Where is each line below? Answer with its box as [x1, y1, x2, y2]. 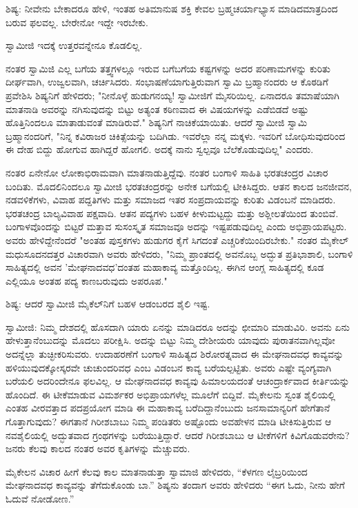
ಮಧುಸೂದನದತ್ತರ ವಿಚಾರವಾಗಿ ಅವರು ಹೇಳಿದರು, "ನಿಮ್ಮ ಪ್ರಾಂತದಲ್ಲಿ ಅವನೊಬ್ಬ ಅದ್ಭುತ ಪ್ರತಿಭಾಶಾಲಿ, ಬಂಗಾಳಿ [6, 246, 353, 261]
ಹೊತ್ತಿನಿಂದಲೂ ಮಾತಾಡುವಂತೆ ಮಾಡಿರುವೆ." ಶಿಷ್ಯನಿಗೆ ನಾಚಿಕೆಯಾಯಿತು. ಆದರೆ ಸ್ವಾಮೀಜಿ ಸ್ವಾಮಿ [6, 115, 308, 130]
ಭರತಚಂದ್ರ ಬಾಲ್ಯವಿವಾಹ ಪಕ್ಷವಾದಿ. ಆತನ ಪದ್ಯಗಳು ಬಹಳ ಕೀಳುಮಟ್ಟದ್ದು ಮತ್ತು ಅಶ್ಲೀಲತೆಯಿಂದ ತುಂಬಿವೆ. [6, 205, 339, 220]
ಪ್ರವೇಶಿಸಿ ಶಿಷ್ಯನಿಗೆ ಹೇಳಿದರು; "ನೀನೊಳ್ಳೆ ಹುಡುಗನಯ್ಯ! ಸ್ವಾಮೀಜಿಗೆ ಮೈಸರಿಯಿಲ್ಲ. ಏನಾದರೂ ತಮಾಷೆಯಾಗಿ [6, 88, 339, 102]
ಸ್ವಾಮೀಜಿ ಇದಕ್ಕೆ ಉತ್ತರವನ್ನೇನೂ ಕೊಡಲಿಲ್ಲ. [6, 38, 143, 52]
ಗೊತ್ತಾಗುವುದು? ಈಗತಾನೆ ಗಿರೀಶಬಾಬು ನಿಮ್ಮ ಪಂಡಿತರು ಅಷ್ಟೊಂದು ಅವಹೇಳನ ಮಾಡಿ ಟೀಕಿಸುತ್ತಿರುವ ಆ [6, 414, 332, 429]
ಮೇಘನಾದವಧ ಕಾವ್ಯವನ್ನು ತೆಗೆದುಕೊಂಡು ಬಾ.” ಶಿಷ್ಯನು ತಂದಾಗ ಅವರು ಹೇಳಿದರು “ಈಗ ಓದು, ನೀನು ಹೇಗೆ [6, 478, 345, 492]
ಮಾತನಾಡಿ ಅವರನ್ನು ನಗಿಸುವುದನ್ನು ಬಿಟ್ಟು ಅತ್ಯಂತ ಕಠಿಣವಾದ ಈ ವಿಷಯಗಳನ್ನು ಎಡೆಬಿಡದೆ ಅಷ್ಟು [6, 101, 309, 116]
